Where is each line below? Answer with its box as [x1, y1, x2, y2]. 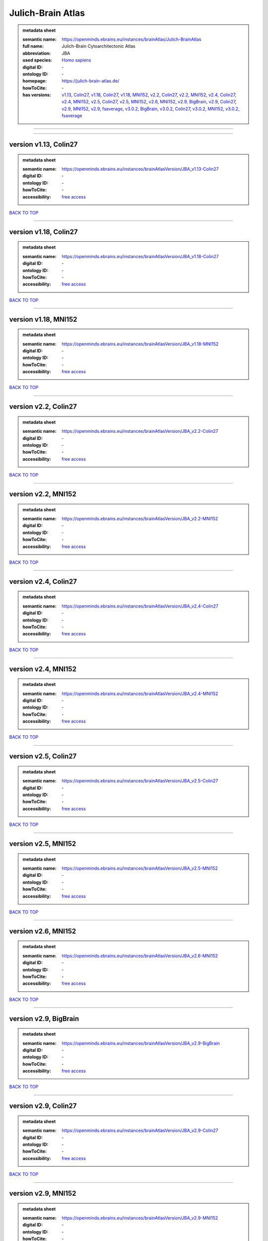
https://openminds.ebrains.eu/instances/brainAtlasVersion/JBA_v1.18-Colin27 [62, 253, 219, 259]
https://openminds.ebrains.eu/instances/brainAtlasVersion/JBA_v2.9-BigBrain [62, 1040, 220, 1046]
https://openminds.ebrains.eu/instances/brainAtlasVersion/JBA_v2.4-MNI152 [62, 690, 218, 696]
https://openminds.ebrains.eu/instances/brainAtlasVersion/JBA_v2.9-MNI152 [62, 1215, 218, 1221]
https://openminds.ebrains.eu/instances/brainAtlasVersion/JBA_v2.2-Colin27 [62, 428, 218, 434]
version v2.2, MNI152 [9, 490, 76, 498]
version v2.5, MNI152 [9, 839, 76, 848]
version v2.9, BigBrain [9, 1014, 79, 1023]
